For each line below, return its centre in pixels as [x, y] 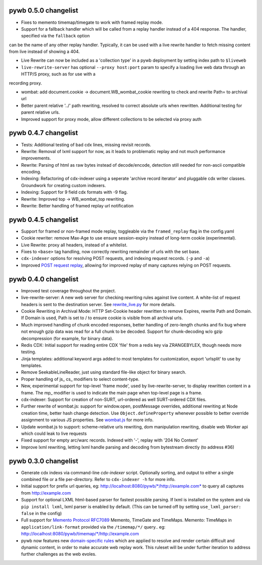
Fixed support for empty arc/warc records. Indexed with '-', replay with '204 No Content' [110, 440]
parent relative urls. [41, 112]
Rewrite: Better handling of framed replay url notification [77, 206]
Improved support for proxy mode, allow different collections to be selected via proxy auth [111, 119]
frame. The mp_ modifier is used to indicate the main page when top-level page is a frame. [112, 393]
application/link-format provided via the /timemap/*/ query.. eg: [93, 527]
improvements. [36, 158]
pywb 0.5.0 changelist [44, 10]
